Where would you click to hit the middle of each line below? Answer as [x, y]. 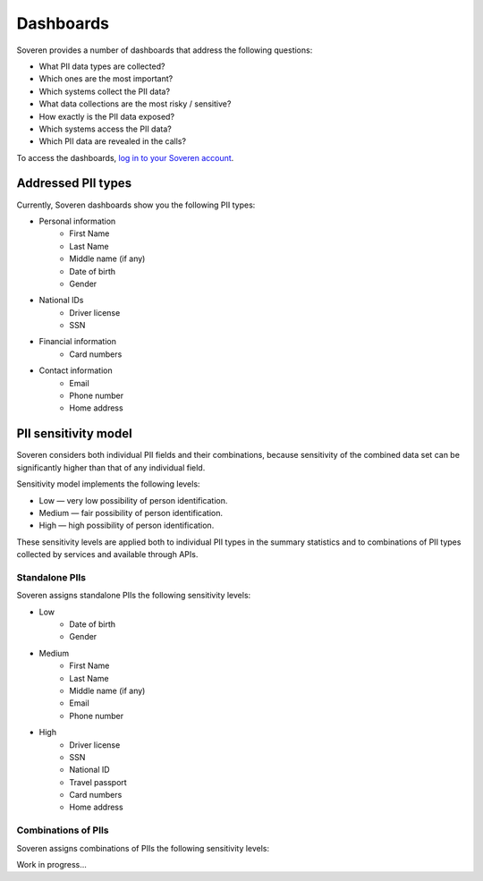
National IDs [61, 301]
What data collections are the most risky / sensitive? [135, 104]
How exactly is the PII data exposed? [106, 116]
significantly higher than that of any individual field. [111, 467]
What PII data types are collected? [102, 66]
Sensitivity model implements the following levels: [108, 484]
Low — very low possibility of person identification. [133, 500]
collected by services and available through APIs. [107, 555]
